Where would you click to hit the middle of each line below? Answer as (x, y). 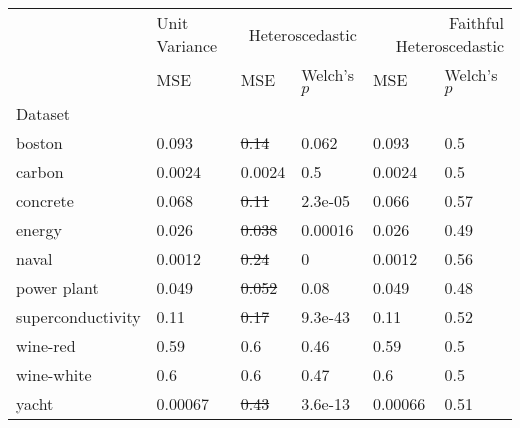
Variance (187, 45)
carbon (40, 171)
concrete (45, 200)
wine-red (46, 345)
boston (39, 142)
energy (39, 229)
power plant (57, 287)
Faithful (476, 22)
